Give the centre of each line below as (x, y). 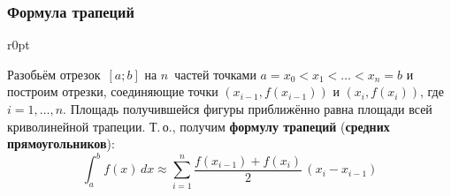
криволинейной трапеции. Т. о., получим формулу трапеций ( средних (199, 126)
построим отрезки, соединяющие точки (113, 91)
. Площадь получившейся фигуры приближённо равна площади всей (248, 109)
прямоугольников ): (61, 143)
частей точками (215, 74)
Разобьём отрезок (54, 74)
